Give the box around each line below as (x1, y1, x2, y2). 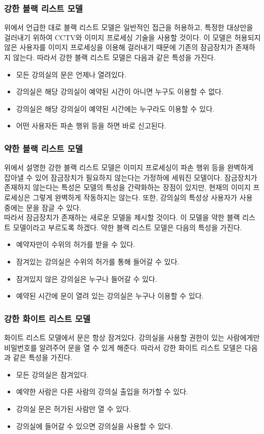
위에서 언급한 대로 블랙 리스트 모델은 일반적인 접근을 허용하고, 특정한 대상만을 (4, 22, 253, 33)
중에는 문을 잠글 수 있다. (4, 202, 82, 212)
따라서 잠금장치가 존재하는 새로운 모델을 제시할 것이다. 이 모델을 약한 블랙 (4, 212, 240, 223)
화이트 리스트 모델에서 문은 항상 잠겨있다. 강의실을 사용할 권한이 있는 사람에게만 (4, 332, 260, 342)
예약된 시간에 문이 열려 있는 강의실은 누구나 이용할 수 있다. (16, 290, 204, 301)
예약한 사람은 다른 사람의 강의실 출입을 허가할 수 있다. (16, 386, 189, 397)
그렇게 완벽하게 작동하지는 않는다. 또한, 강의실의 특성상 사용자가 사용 (33, 192, 253, 202)
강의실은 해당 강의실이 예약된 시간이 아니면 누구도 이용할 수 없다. (16, 86, 224, 97)
